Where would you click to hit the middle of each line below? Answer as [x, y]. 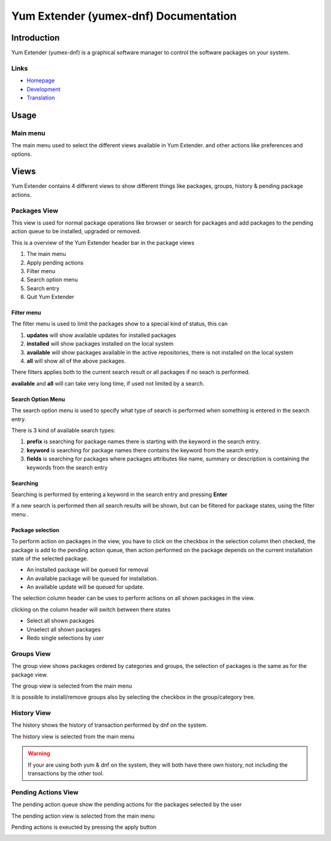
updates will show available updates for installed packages [101, 335]
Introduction [36, 38]
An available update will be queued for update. [86, 587]
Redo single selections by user [65, 638]
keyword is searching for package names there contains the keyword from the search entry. [143, 450]
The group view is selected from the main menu [72, 686]
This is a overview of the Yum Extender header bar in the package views [103, 242]
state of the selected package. [50, 558]
